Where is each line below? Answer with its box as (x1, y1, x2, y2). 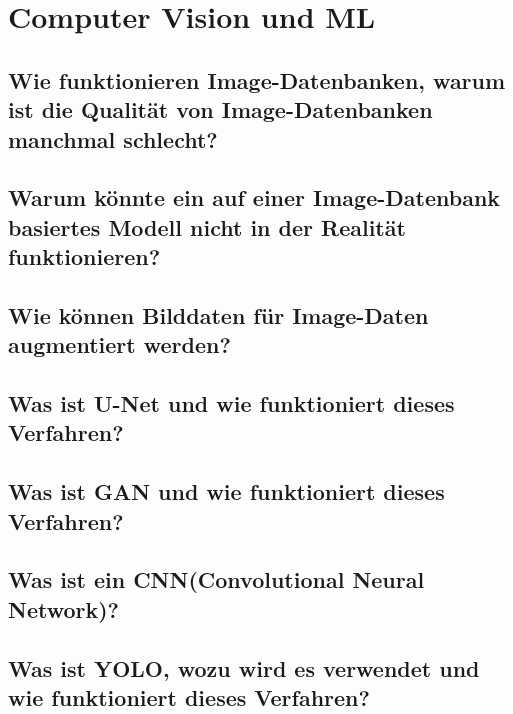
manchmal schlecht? (8, 123, 218, 154)
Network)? (8, 593, 120, 624)
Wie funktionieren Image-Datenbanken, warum (8, 64, 506, 95)
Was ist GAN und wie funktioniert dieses (8, 476, 445, 507)
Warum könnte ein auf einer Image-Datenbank (8, 182, 501, 213)
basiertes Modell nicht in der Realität (8, 211, 406, 242)
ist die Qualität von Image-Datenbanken (8, 94, 433, 125)
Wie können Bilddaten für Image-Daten (8, 299, 429, 330)
